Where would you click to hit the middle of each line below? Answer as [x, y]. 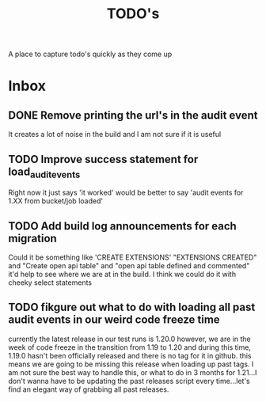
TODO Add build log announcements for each [123, 226]
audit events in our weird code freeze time [114, 320]
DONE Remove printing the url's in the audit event [133, 115]
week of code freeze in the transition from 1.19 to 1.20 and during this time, [130, 347]
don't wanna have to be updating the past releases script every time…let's [129, 381]
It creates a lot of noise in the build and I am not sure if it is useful [115, 135]
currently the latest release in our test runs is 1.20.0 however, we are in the [129, 339]
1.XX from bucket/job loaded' [56, 201]
